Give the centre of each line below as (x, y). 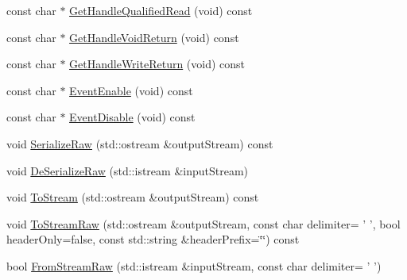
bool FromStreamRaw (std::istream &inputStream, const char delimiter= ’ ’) (194, 265)
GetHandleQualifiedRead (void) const (161, 10)
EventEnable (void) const (131, 90)
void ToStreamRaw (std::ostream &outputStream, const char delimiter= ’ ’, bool (203, 223)
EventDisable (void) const (132, 117)
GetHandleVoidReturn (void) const (154, 37)
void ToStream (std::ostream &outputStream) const (133, 197)
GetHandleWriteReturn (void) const (157, 64)
